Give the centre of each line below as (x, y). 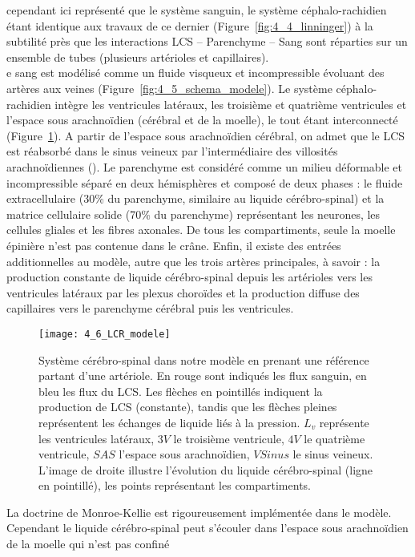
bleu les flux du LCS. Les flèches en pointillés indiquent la (181, 391)
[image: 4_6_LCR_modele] (105, 334)
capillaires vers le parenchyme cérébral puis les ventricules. (150, 308)
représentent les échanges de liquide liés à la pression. (169, 422)
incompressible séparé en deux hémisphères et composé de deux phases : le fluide (205, 182)
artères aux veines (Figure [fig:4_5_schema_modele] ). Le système (169, 88)
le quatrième (334, 438)
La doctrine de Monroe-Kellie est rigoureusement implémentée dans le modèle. (199, 512)
